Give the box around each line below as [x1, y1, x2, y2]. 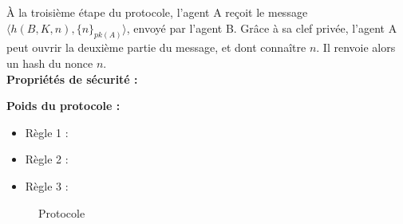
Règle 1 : [25, 124, 69, 140]
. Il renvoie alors [316, 39, 396, 56]
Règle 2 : [25, 151, 69, 167]
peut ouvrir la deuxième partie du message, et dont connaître [6, 39, 306, 56]
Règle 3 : [25, 178, 69, 195]
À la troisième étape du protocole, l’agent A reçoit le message [6, 4, 308, 20]
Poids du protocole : [6, 97, 121, 114]
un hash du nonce [6, 55, 93, 72]
